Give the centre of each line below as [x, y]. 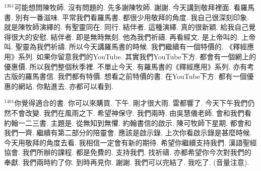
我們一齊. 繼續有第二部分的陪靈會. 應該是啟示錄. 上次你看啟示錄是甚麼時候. [128, 133]
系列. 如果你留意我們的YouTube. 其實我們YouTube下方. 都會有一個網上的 [137, 56]
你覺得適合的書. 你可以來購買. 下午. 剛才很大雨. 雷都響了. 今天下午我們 [131, 103]
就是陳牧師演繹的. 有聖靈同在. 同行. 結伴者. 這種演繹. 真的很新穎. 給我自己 [126, 27]
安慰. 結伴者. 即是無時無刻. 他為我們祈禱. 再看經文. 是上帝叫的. [136, 36]
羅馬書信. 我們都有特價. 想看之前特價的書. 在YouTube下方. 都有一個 [136, 76]
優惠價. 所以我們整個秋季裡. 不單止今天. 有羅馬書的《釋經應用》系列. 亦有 [126, 66]
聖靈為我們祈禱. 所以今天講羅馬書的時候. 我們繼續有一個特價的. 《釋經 [131, 47]
